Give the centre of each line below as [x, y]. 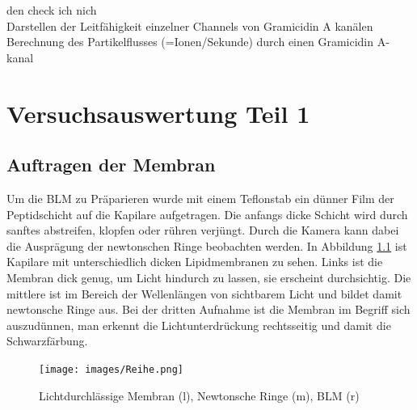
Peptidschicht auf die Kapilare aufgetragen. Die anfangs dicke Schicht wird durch [207, 214]
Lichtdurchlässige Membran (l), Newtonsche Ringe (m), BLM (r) [199, 395]
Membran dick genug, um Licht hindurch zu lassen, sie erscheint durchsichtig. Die [209, 277]
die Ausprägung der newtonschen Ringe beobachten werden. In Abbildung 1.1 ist [207, 245]
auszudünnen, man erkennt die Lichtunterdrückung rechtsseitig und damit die [199, 325]
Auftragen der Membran [111, 165]
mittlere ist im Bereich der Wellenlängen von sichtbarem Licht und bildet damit [204, 293]
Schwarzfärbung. [47, 341]
